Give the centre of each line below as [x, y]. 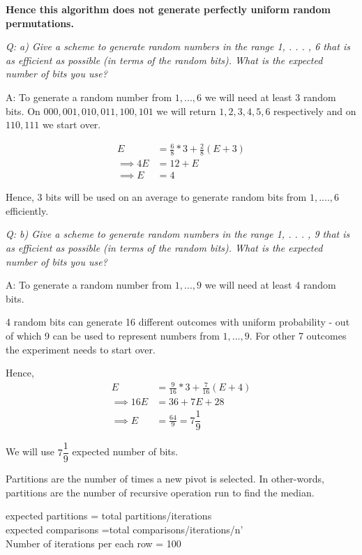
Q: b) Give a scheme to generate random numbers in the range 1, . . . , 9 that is [178, 234]
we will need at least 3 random [270, 97]
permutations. [40, 23]
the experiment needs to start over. [81, 349]
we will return [186, 111]
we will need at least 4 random [270, 285]
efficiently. [27, 210]
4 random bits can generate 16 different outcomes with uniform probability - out [178, 322]
